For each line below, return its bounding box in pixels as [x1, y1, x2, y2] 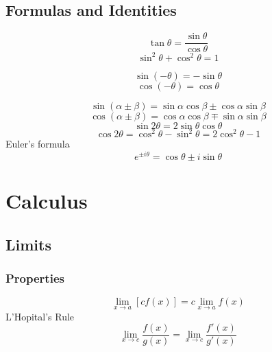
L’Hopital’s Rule [5, 309, 75, 323]
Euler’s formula [5, 137, 70, 151]
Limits [5, 233, 51, 255]
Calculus [5, 187, 88, 215]
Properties [5, 270, 64, 287]
